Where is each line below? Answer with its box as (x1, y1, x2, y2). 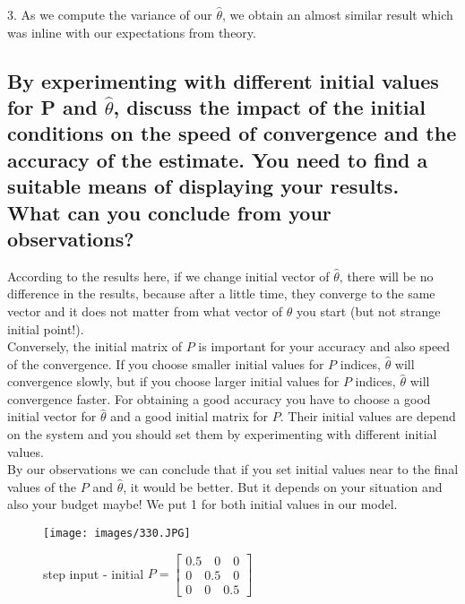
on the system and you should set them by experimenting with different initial (7, 425, 437, 444)
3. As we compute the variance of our (7, 5, 212, 23)
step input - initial (43, 564, 144, 582)
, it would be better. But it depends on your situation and (123, 477, 443, 496)
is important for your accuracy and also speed (198, 337, 451, 356)
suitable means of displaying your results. (7, 172, 400, 200)
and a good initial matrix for (110, 407, 269, 426)
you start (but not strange (296, 301, 441, 320)
